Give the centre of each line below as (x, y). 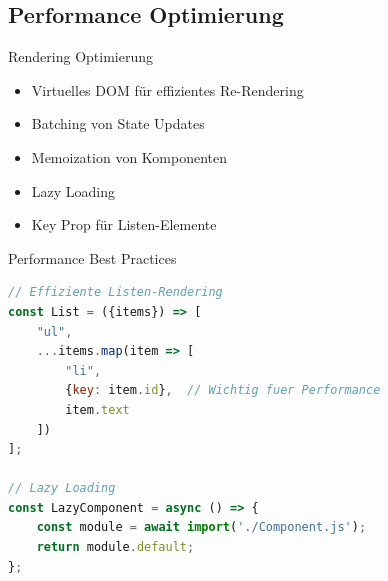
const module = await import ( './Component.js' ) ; (201, 527)
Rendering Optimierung (80, 56)
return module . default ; (115, 547)
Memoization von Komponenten (129, 156)
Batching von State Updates (118, 123)
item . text (97, 409)
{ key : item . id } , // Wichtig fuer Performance (223, 390)
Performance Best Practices (92, 257)
